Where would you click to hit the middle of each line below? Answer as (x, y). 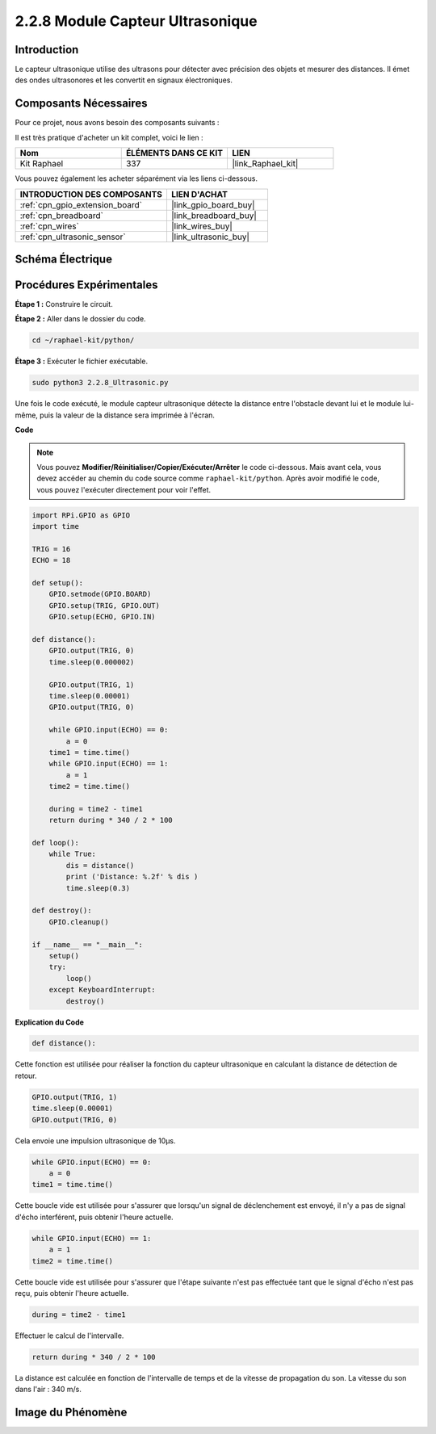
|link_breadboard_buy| (214, 216)
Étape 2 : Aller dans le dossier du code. (80, 319)
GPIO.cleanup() (79, 922)
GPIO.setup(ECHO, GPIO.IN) (103, 617)
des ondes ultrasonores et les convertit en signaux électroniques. (124, 80)
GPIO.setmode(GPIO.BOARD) (100, 594)
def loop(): (56, 843)
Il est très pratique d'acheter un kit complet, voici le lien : (109, 137)
